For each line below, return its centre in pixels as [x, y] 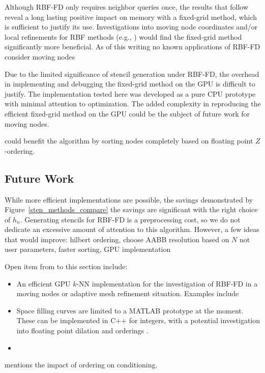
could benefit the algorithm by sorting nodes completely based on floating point [129, 141]
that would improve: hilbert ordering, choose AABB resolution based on [117, 239]
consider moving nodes [40, 56]
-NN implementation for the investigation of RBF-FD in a [167, 283]
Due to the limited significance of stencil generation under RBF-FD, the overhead [132, 74]
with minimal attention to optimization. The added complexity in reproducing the [133, 104]
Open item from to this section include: [66, 266]
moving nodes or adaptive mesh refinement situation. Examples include [128, 293]
